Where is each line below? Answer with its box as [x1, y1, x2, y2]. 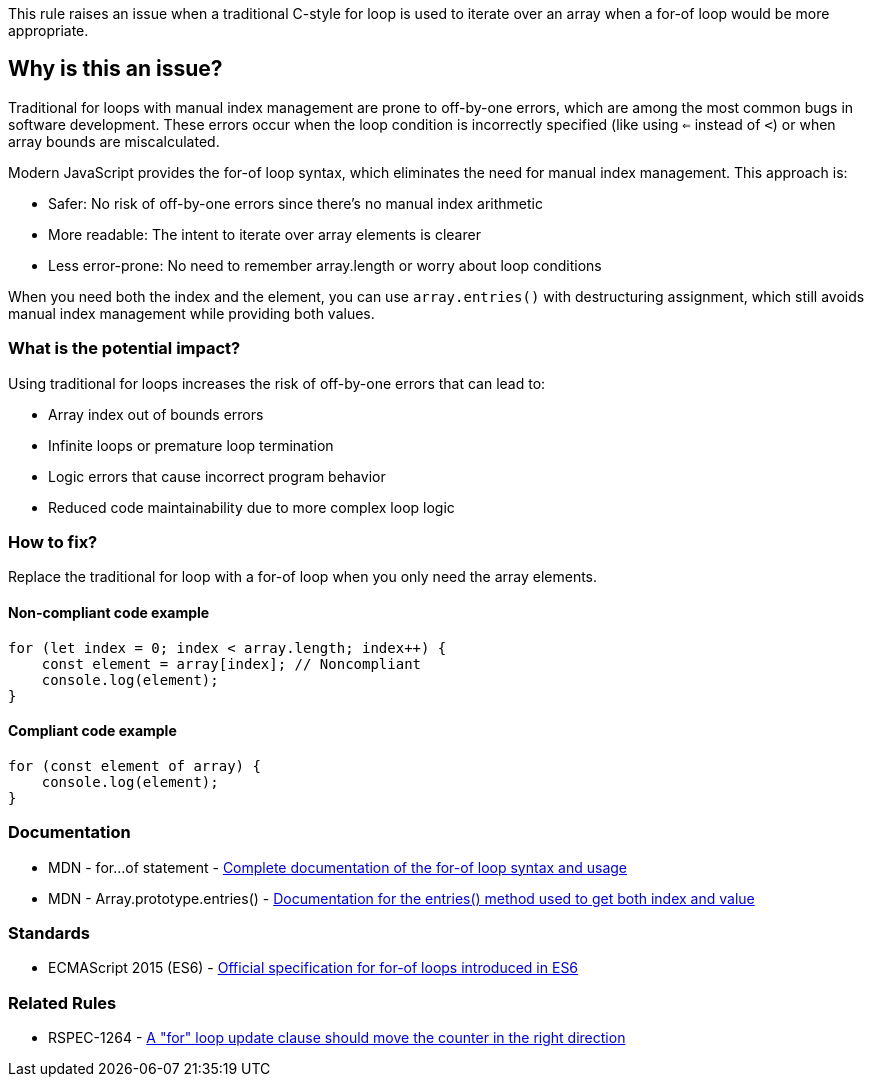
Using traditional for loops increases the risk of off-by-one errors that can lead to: [8, 374, 546, 392]
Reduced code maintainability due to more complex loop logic [48, 498, 455, 516]
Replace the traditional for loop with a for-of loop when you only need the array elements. [8, 568, 598, 586]
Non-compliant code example [8, 603, 210, 621]
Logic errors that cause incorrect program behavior [48, 467, 386, 485]
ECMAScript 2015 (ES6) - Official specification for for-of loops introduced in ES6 [48, 959, 579, 977]
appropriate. [8, 22, 89, 39]
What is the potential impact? [8, 338, 241, 359]
